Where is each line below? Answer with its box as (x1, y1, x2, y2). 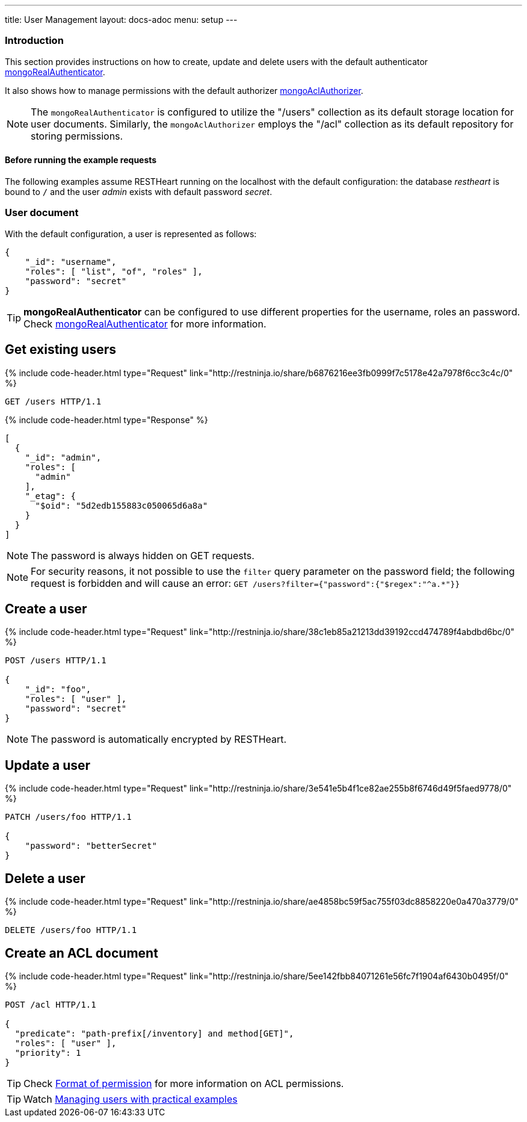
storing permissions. (31, 129, 123, 142)
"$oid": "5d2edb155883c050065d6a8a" (35, 500, 208, 510)
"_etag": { (25, 491, 76, 501)
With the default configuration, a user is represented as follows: (5, 228, 257, 239)
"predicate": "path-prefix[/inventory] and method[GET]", (14, 1028, 294, 1038)
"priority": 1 (14, 1047, 81, 1058)
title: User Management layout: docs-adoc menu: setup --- (5, 14, 238, 25)
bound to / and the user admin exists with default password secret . (5, 186, 273, 197)
